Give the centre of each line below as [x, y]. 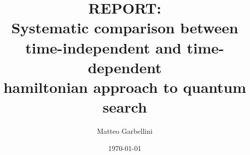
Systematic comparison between [125, 28]
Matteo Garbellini [125, 131]
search [125, 107]
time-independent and [104, 47]
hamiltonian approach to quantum [125, 87]
